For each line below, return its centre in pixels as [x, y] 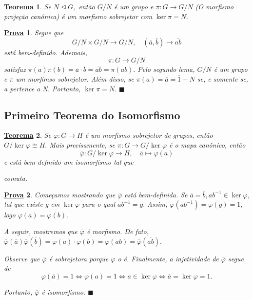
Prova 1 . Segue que [34, 32]
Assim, [157, 204]
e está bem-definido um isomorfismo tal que [69, 161]
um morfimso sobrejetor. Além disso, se [75, 78]
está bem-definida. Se [156, 194]
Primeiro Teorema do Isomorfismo [92, 115]
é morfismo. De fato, [117, 231]
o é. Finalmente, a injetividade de [168, 258]
